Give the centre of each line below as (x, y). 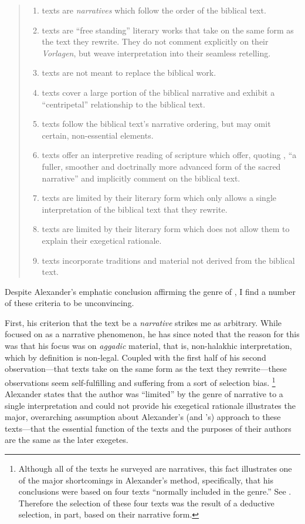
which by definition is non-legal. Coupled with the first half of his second (135, 357)
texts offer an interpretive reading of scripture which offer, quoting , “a (169, 155)
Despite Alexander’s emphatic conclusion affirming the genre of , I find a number (150, 291)
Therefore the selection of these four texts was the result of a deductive (146, 503)
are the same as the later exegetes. (67, 440)
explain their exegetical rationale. (102, 240)
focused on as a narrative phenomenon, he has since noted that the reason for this (152, 334)
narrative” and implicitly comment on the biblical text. (141, 178)
